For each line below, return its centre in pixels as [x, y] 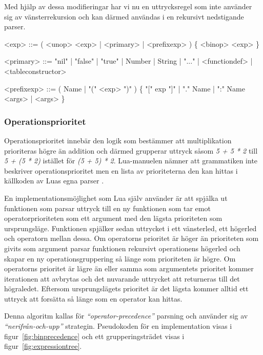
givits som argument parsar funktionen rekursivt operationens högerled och [122, 248]
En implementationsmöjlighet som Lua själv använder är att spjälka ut [116, 198]
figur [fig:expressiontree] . [43, 346]
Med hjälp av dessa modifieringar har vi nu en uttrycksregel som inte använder [128, 6]
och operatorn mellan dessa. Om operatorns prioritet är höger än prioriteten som [131, 238]
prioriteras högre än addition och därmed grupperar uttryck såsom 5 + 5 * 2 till [131, 150]
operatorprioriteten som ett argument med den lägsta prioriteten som [113, 218]
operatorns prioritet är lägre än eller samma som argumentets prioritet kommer [129, 268]
